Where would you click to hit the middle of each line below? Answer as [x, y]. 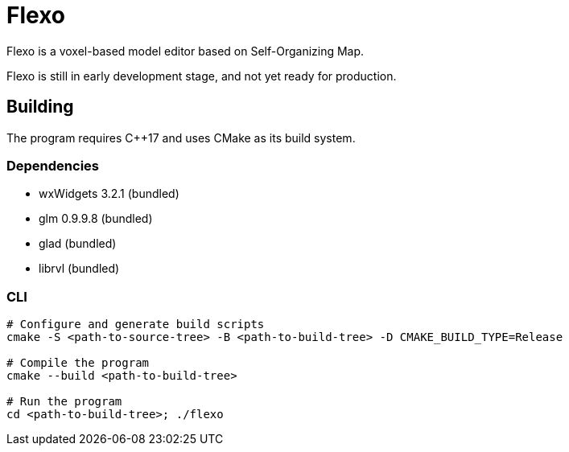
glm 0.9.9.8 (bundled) [96, 219]
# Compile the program [78, 363]
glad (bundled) [78, 244]
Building [40, 107]
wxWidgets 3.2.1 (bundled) [109, 194]
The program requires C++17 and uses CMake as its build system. [181, 138]
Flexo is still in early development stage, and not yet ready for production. [202, 76]
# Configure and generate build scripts [136, 325]
